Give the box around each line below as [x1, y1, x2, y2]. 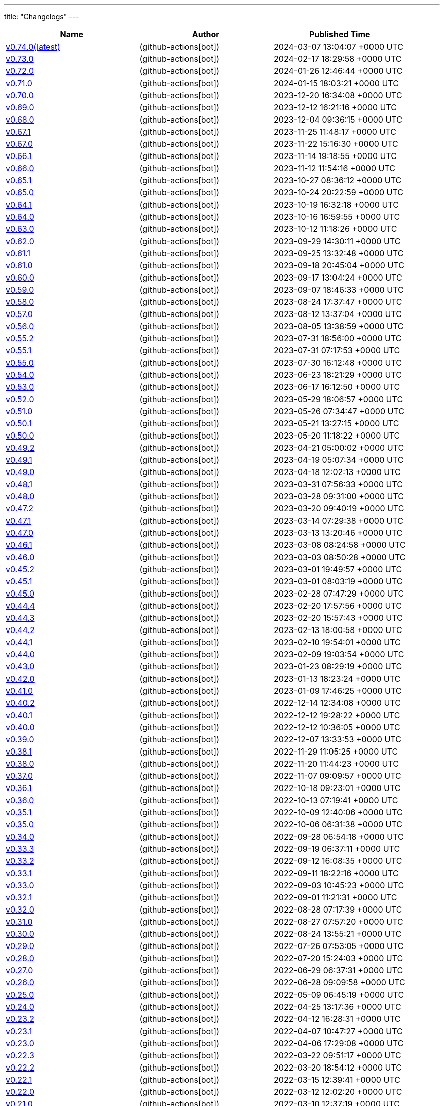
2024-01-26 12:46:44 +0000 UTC [274, 66, 403, 76]
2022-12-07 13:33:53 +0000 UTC [274, 734, 401, 744]
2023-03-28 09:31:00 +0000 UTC [274, 491, 404, 501]
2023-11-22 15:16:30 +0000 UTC [274, 139, 398, 149]
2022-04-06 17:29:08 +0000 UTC [274, 1038, 404, 1048]
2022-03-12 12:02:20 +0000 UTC [274, 1087, 402, 1097]
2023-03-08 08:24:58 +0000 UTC [274, 540, 406, 550]
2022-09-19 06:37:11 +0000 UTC [274, 844, 400, 854]
